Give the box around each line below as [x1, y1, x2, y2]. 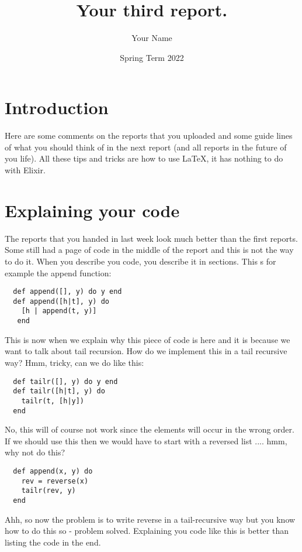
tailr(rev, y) [21, 486, 76, 495]
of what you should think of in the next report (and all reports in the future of [5, 140, 287, 153]
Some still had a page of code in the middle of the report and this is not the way [5, 244, 294, 256]
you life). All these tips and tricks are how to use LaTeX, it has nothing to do [5, 152, 283, 164]
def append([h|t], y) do [13, 297, 109, 306]
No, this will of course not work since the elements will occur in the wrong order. [5, 423, 294, 436]
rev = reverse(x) [21, 476, 89, 485]
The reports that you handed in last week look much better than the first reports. [5, 232, 298, 244]
